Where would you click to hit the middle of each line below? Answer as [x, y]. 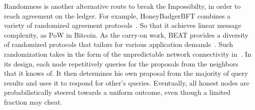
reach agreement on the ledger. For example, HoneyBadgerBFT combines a [117, 15]
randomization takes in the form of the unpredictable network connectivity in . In [128, 54]
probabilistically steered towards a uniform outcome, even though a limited [117, 92]
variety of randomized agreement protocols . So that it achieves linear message [123, 25]
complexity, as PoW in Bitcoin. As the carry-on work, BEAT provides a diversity [126, 34]
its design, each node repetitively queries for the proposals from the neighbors [121, 63]
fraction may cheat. [33, 101]
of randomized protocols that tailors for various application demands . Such [119, 44]
